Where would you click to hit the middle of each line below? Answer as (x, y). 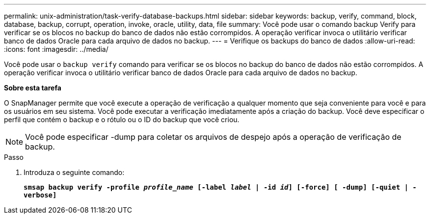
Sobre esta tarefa (33, 88)
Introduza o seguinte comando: (74, 172)
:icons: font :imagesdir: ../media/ (56, 49)
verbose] (40, 195)
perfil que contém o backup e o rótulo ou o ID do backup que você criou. (122, 120)
